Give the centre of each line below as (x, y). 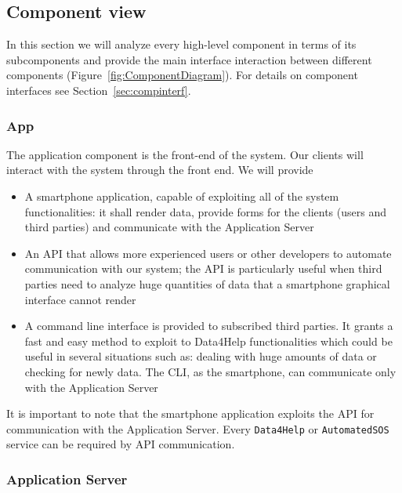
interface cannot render (80, 299)
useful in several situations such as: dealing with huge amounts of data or (201, 356)
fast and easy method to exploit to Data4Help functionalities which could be (208, 341)
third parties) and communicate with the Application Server (169, 227)
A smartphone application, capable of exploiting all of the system (182, 196)
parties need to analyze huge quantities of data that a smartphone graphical (207, 283)
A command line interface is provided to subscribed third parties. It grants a (209, 326)
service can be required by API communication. (121, 444)
